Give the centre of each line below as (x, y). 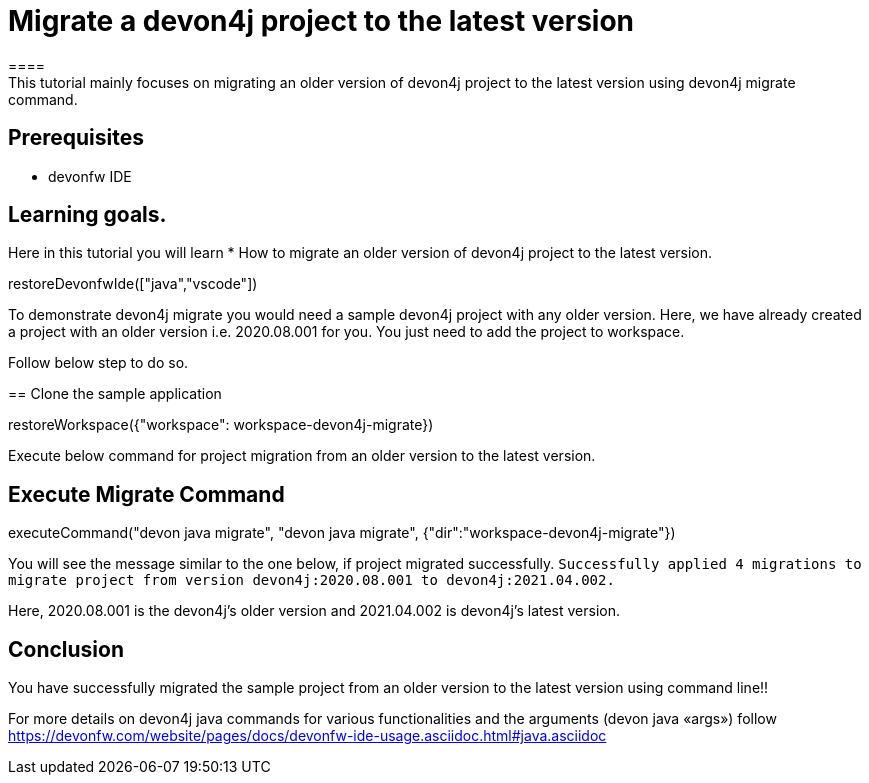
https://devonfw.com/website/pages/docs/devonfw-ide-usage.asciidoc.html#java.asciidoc (307, 736)
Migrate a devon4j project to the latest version (321, 21)
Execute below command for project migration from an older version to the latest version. (302, 456)
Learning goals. (87, 215)
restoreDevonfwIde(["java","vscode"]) (133, 284)
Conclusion (66, 649)
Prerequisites (76, 138)
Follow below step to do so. (98, 363)
